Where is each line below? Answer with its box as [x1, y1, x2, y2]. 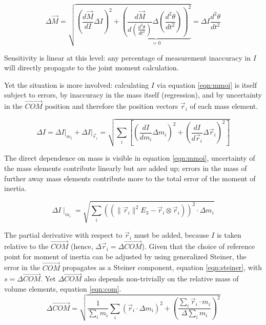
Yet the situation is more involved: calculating [4, 79, 149, 90]
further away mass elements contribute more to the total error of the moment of [4, 173, 256, 183]
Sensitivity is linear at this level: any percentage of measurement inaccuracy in [4, 52, 251, 63]
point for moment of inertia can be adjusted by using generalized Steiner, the [4, 251, 247, 261]
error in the [4, 262, 40, 273]
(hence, [70, 241, 93, 252]
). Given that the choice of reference [141, 241, 255, 252]
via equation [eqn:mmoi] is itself [156, 79, 257, 90]
